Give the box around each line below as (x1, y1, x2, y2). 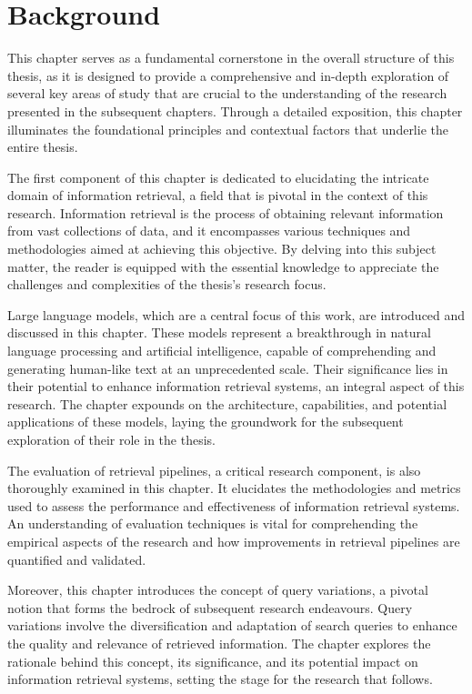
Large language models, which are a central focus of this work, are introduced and (7, 305, 466, 324)
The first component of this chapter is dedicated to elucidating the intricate (7, 167, 429, 186)
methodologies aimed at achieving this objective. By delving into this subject (7, 239, 437, 258)
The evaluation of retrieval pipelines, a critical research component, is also (7, 460, 421, 479)
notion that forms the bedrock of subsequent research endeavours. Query (7, 598, 413, 617)
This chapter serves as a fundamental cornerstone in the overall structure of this (7, 48, 455, 67)
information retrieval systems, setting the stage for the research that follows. (7, 669, 433, 689)
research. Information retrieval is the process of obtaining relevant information (7, 203, 444, 222)
